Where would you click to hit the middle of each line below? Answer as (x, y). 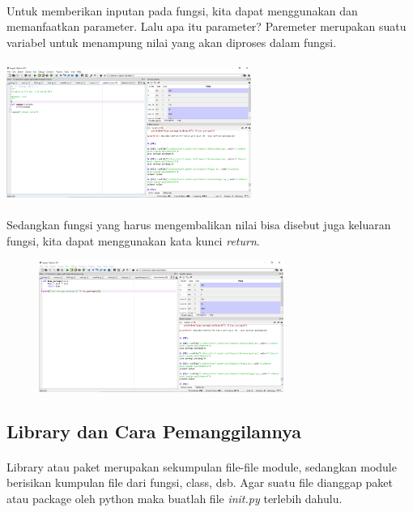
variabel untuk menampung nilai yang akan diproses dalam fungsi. (172, 42)
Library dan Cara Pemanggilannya (154, 431)
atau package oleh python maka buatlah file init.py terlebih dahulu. (175, 498)
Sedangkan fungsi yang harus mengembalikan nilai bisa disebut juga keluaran (199, 225)
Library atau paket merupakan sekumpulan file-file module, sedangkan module (202, 466)
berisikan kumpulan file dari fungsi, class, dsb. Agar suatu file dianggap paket (200, 482)
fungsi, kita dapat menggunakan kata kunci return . (133, 241)
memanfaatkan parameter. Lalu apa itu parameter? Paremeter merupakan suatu (206, 26)
